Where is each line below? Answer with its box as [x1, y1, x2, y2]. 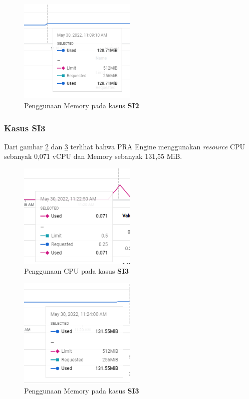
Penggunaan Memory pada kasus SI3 [24, 385, 139, 396]
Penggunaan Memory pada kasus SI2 [24, 100, 139, 111]
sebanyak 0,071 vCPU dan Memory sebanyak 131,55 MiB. [4, 151, 182, 161]
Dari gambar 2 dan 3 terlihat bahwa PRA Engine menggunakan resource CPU [4, 141, 245, 151]
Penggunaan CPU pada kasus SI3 [24, 265, 129, 276]
